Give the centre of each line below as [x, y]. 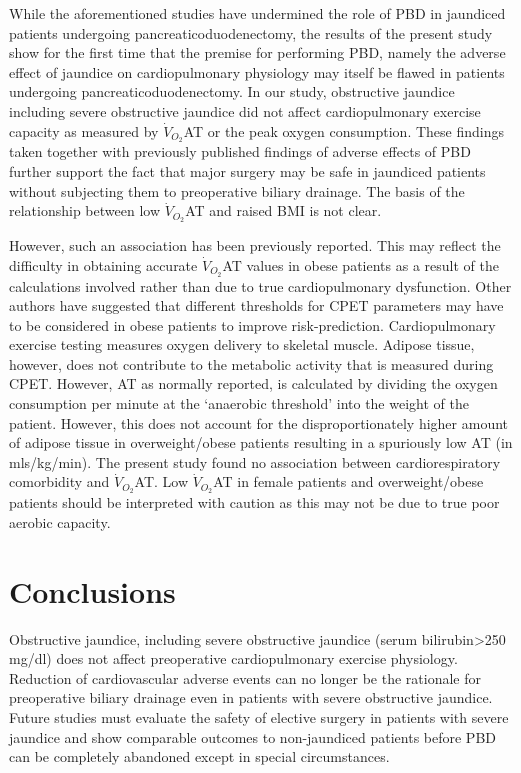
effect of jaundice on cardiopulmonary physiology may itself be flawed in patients [257, 71]
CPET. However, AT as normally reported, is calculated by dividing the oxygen [253, 383]
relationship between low [85, 210]
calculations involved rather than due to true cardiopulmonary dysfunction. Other [260, 285]
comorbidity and [59, 481]
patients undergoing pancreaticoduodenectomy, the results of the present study [251, 32]
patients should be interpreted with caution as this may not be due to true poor [254, 502]
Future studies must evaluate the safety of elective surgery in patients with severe [259, 717]
